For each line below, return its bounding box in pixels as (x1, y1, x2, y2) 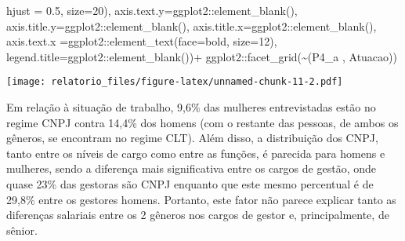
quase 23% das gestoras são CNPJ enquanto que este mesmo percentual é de (6, 176, 374, 192)
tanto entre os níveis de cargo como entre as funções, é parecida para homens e (6, 144, 385, 161)
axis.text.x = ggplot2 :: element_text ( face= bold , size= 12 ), (6, 33, 277, 49)
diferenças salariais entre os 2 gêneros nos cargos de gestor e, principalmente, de (6, 206, 389, 223)
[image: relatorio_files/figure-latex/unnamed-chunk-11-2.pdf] (6, 76, 343, 88)
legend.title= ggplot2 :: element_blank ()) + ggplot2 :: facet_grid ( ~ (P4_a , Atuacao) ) (6, 48, 397, 64)
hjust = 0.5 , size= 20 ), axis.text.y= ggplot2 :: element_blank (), (6, 2, 298, 18)
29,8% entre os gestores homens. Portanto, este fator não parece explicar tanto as (6, 191, 396, 207)
